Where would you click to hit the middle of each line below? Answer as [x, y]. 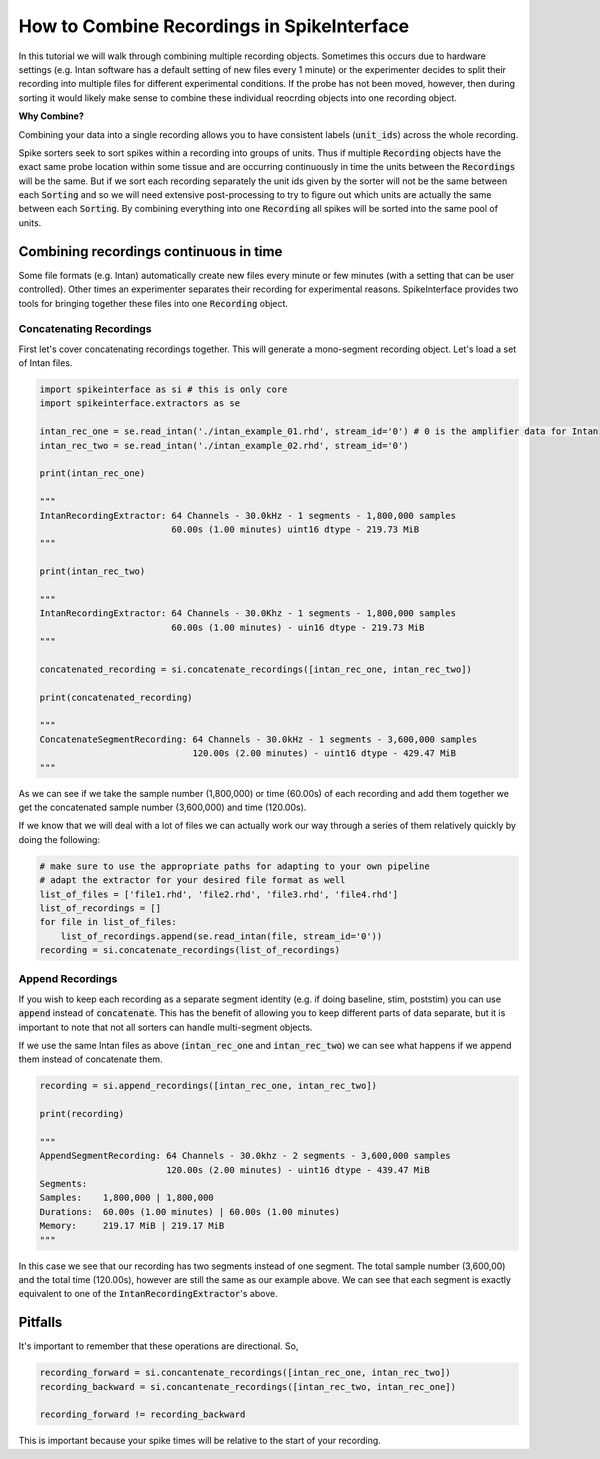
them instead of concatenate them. [91, 1059]
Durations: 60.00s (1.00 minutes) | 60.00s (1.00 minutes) [190, 1211]
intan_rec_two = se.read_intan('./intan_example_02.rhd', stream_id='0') [224, 445]
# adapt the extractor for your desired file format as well [192, 880]
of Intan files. [45, 363]
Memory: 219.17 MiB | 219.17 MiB [132, 1226]
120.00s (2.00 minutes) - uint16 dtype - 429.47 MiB [324, 753]
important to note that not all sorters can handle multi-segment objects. [165, 1027]
